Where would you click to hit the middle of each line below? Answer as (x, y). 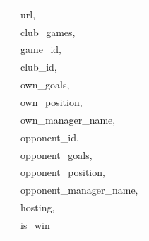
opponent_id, (50, 137)
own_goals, (45, 84)
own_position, (52, 101)
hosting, (38, 207)
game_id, (41, 49)
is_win (35, 224)
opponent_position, (63, 172)
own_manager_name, (68, 119)
